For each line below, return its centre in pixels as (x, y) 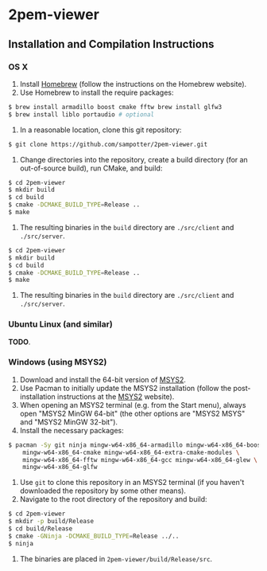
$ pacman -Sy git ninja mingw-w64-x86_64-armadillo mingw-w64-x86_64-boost (136, 445)
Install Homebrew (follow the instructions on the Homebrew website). (133, 84)
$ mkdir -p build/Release (51, 522)
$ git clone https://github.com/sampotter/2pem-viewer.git (108, 144)
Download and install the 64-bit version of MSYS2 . (103, 379)
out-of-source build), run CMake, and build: (91, 168)
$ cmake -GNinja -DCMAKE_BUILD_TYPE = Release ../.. (94, 536)
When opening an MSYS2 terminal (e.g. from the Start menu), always (133, 405)
